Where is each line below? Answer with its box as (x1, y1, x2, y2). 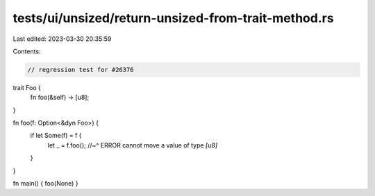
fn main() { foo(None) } (12, 179, 79, 188)
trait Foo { (12, 83, 42, 91)
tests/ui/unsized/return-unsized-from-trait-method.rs (12, 10, 334, 26)
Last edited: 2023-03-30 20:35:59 (12, 35, 112, 43)
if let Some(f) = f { (30, 132, 83, 140)
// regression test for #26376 (27, 66, 135, 73)
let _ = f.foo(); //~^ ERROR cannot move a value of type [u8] (47, 141, 218, 149)
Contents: (12, 47, 41, 55)
